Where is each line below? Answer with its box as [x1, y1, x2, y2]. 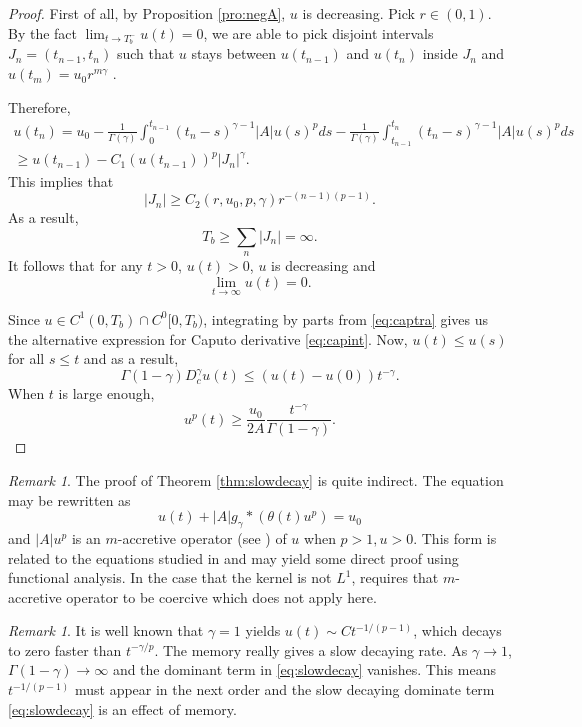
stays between [191, 43, 277, 64]
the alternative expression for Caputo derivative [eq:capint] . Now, [8, 328, 408, 349]
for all [8, 348, 45, 369]
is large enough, [58, 383, 155, 404]
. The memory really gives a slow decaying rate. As [154, 639, 468, 660]
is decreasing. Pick [302, 3, 415, 23]
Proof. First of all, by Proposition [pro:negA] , [8, 3, 286, 23]
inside [422, 43, 458, 64]
